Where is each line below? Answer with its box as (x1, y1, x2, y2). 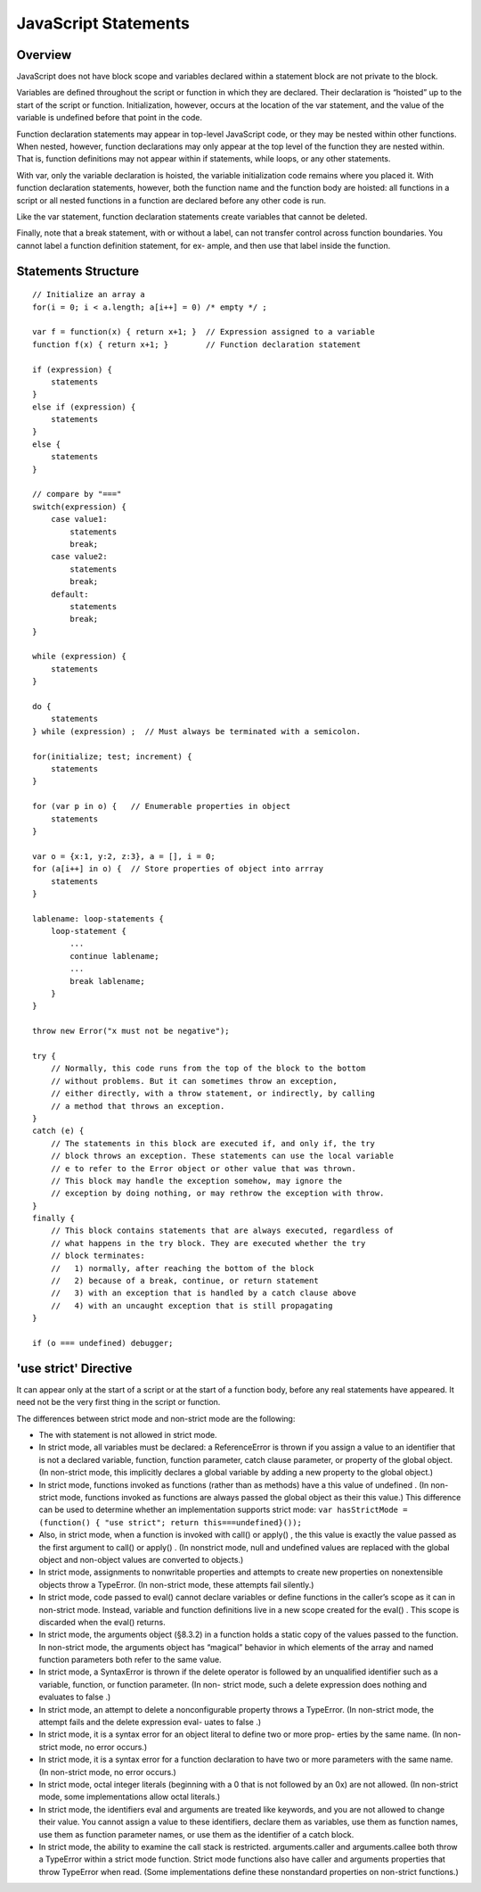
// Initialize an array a (32, 290, 146, 300)
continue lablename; (69, 951, 159, 961)
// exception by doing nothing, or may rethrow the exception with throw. (50, 1188, 385, 1199)
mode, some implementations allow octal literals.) (38, 1791, 221, 1802)
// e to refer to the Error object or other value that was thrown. (50, 1163, 356, 1173)
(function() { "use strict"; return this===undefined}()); (38, 1517, 303, 1527)
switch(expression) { (32, 501, 126, 512)
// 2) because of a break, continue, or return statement (50, 1276, 320, 1286)
